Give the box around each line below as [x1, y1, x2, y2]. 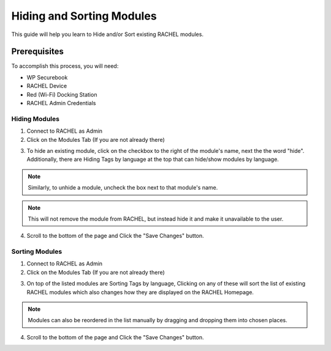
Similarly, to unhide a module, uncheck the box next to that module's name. [28, 184, 218, 191]
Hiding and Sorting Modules [11, 9, 157, 23]
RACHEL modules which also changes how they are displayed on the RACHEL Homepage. [26, 288, 254, 296]
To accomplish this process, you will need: [11, 62, 119, 70]
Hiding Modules [11, 114, 59, 123]
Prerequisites [11, 46, 64, 57]
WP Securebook [26, 73, 68, 81]
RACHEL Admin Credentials [26, 100, 96, 107]
